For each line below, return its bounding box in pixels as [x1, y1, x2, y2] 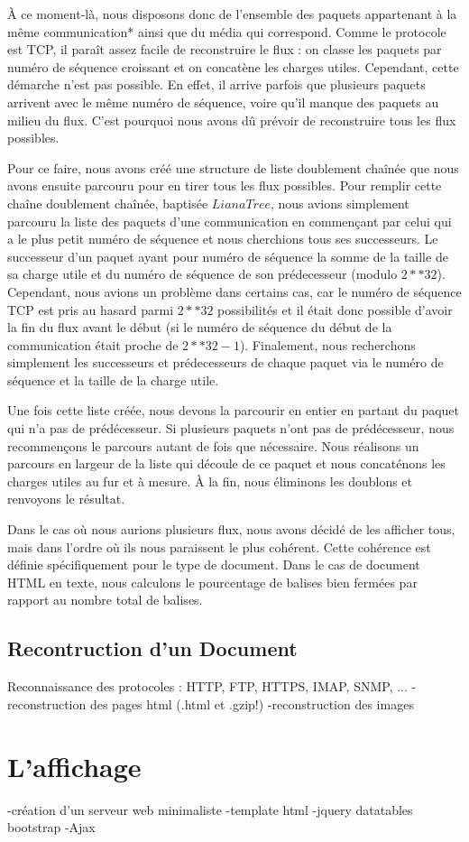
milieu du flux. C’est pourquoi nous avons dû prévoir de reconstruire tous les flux [7, 110, 456, 129]
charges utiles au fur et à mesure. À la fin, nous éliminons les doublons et [7, 471, 413, 490]
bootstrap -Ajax [7, 818, 96, 837]
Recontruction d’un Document [7, 634, 298, 662]
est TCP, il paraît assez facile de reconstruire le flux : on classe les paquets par [7, 40, 442, 59]
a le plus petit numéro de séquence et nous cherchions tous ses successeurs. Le [7, 229, 438, 248]
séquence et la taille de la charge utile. [7, 370, 219, 389]
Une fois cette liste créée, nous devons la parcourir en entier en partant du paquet [7, 401, 460, 420]
